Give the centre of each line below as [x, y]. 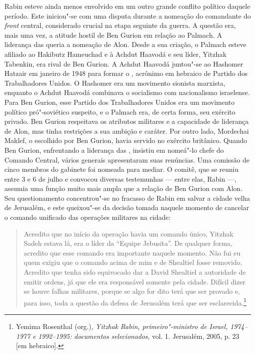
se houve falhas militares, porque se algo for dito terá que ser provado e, [132, 291]
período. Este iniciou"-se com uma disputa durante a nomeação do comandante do [128, 15]
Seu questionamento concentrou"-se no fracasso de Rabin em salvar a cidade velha [127, 198]
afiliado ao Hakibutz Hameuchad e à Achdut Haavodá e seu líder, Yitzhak [116, 54]
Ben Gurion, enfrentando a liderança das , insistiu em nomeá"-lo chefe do [114, 150]
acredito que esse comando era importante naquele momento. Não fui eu [132, 252]
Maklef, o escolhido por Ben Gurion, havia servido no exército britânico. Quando [126, 140]
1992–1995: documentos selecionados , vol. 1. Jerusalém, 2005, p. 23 [139, 336]
